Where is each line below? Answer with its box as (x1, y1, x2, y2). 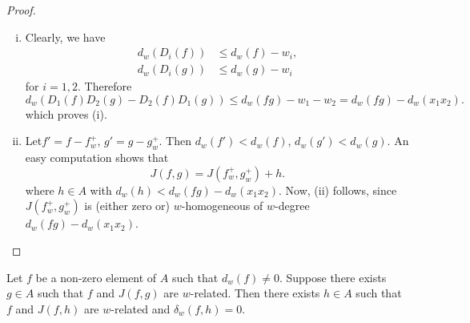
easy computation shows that (25, 149, 169, 166)
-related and (110, 300, 171, 317)
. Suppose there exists (279, 268, 387, 285)
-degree (275, 197, 310, 214)
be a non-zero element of (35, 268, 157, 285)
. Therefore (77, 78, 132, 95)
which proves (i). (25, 105, 107, 122)
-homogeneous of (181, 197, 263, 214)
